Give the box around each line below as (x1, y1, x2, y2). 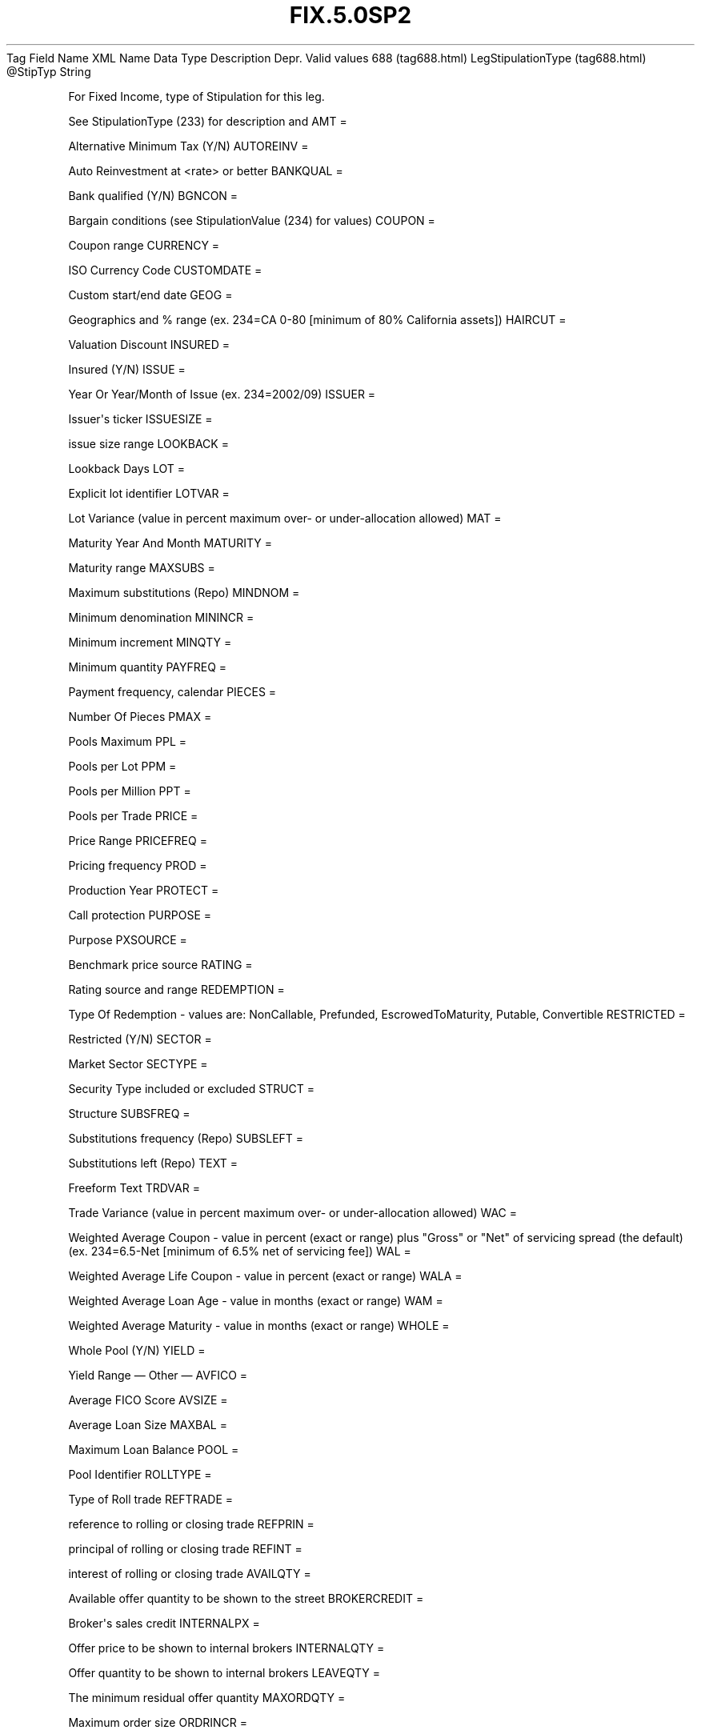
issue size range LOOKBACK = (68, 436, 229, 451)
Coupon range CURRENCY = (68, 238, 220, 252)
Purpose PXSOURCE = (68, 932, 187, 947)
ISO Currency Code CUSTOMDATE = (68, 262, 262, 277)
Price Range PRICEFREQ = (68, 833, 207, 847)
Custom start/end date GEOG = (68, 287, 233, 302)
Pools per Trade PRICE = (68, 808, 198, 823)
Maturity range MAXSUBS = (68, 560, 215, 575)
